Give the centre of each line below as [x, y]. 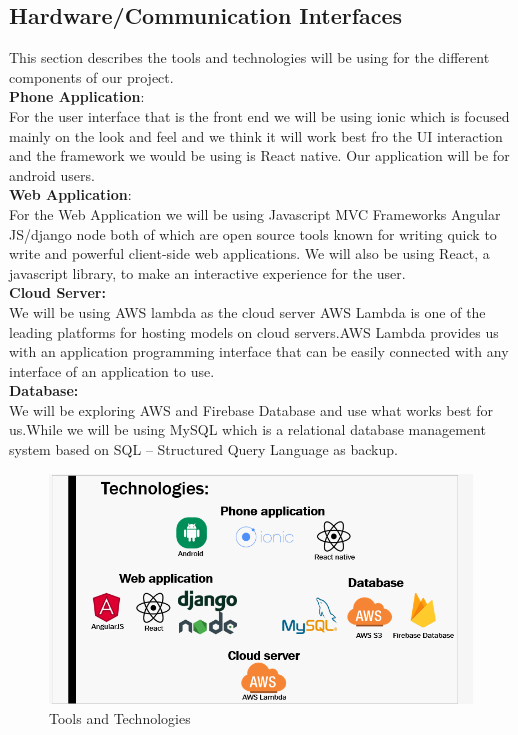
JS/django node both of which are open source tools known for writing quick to [253, 233]
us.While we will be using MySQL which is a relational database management [247, 429]
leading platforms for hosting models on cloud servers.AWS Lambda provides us [254, 331]
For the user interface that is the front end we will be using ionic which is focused [259, 115]
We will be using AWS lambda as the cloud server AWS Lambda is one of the [247, 311]
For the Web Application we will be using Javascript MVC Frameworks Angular [255, 213]
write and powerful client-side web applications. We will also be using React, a [249, 253]
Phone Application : [77, 96]
